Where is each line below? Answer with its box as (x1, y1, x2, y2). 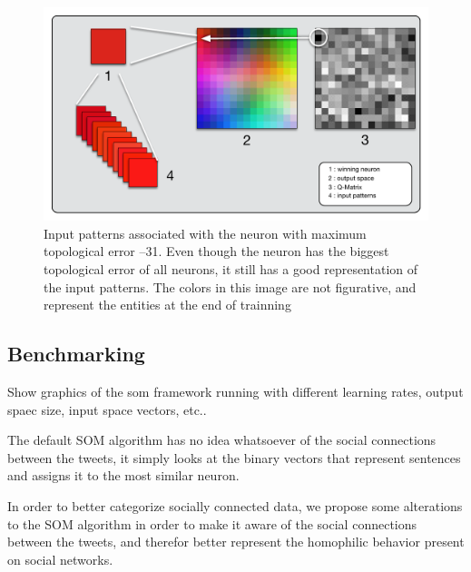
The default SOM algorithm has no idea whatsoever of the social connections (7, 430, 437, 449)
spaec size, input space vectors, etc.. (7, 399, 207, 419)
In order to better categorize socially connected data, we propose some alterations (7, 496, 463, 515)
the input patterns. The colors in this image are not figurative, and (44, 277, 417, 296)
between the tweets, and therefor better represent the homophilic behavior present (7, 532, 465, 551)
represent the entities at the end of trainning (44, 295, 291, 314)
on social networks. (7, 549, 113, 568)
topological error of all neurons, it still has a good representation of (44, 259, 418, 278)
